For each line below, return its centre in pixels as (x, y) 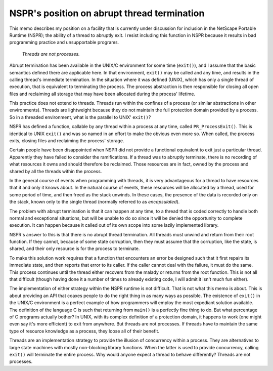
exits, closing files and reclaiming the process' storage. (67, 141)
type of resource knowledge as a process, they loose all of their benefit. (84, 331)
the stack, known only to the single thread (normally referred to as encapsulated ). (95, 202)
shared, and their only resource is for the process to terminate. (75, 249)
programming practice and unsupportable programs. (64, 43)
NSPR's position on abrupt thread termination (107, 13)
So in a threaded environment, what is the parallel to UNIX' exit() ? (80, 117)
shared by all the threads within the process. (56, 171)
